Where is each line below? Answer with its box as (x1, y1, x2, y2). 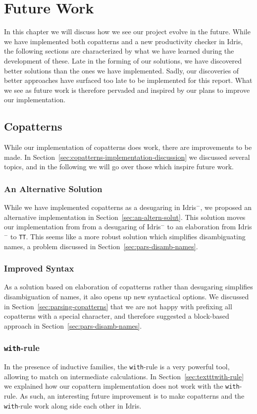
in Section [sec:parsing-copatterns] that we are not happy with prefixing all (4, 301, 232, 311)
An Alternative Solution (4, 182, 103, 195)
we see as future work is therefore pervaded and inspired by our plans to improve (4, 84, 250, 95)
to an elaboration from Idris (167, 221, 252, 232)
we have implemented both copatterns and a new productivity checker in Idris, (4, 36, 243, 46)
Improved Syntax (4, 262, 74, 275)
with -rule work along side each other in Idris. (4, 400, 142, 411)
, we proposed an (200, 202, 252, 212)
